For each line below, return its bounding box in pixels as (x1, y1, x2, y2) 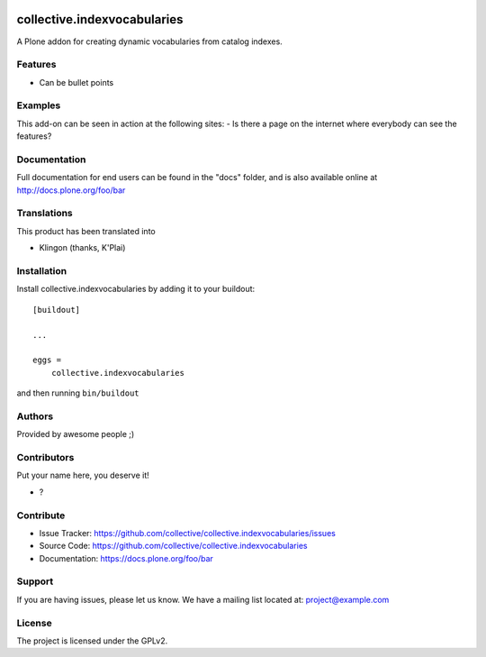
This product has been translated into (16, 225, 157, 236)
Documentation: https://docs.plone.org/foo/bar (39, 552, 213, 563)
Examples (16, 99, 61, 112)
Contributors (16, 452, 75, 464)
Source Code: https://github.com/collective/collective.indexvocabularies (39, 541, 308, 552)
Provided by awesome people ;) (16, 429, 135, 440)
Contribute (16, 509, 66, 522)
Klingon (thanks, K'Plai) (39, 242, 126, 253)
